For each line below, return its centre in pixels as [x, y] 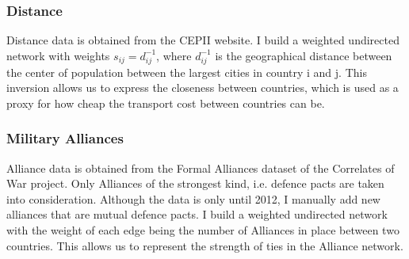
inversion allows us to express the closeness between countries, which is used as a [203, 88]
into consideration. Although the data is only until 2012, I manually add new [193, 198]
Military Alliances [65, 138]
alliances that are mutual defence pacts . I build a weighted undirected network [197, 214]
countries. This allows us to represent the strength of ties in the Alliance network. [205, 245]
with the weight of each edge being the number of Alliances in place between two [203, 229]
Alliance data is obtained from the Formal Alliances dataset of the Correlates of [201, 168]
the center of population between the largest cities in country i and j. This [187, 72]
